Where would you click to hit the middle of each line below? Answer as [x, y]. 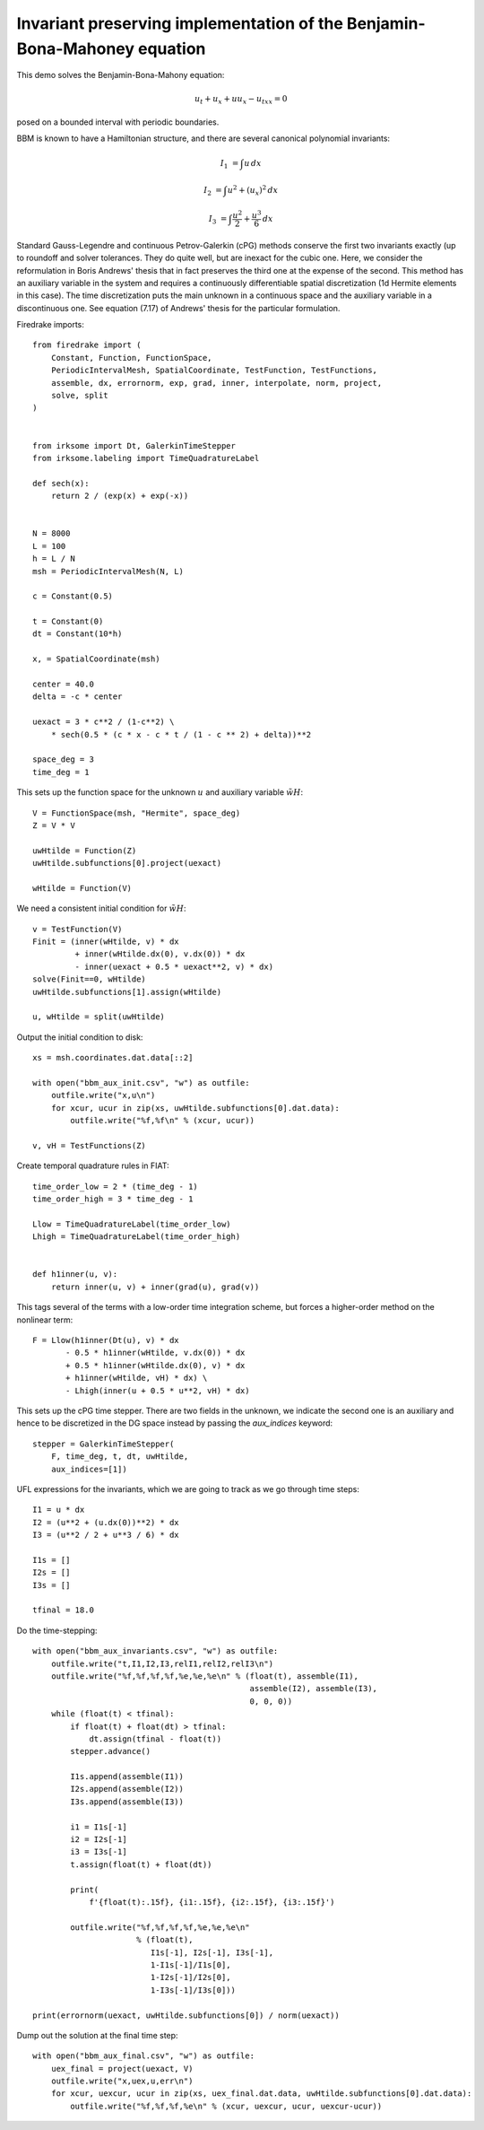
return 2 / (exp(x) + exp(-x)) [120, 496]
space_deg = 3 [63, 759]
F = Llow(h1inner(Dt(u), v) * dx [106, 1340]
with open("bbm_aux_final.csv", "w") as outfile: [144, 2056]
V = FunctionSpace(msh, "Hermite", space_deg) [137, 813]
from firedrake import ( [87, 345]
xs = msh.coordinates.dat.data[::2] [113, 1058]
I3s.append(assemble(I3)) [127, 1802]
